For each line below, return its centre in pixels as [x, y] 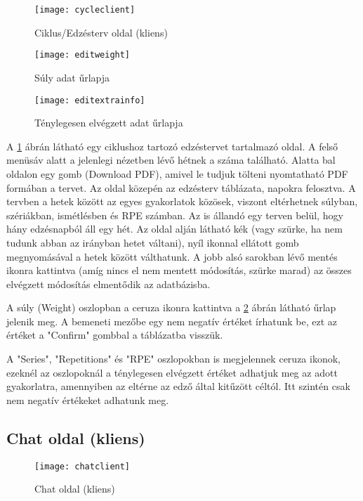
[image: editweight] [82, 55]
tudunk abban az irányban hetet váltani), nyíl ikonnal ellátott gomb [153, 242]
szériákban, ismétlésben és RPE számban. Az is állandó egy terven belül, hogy [175, 215]
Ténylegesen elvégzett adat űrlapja [109, 123]
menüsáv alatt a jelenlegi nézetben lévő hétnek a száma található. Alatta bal [171, 160]
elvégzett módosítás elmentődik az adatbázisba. [108, 284]
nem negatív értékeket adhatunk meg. [88, 399]
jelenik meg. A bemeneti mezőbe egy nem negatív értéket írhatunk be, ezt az [172, 321]
